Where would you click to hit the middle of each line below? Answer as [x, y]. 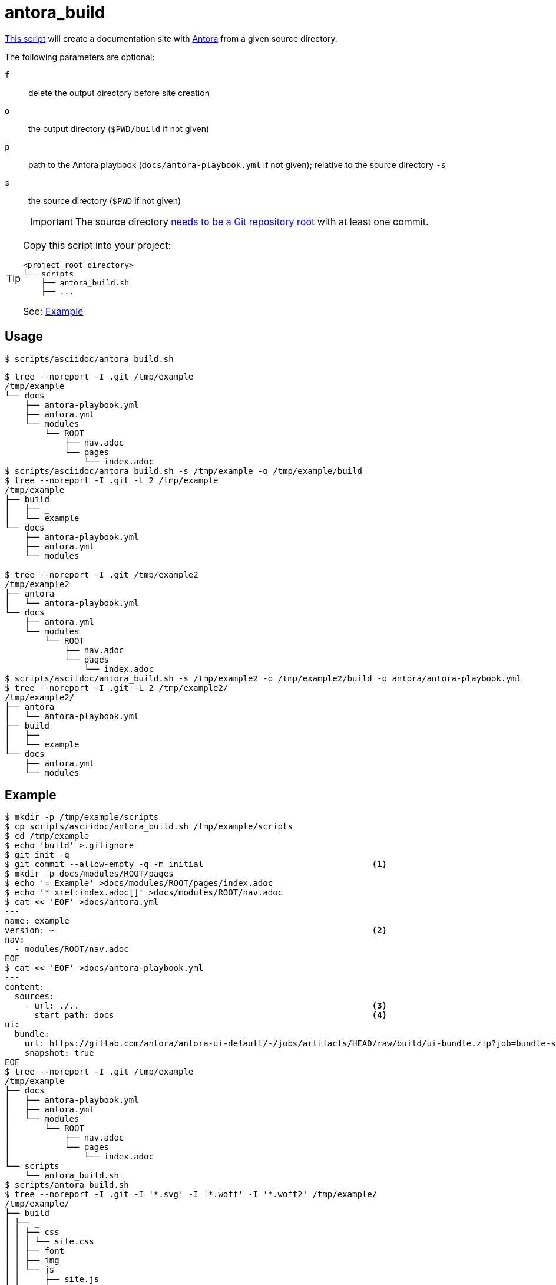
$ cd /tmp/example [47, 836]
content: [25, 987]
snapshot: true [59, 1053]
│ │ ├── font [35, 1251]
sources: [34, 996]
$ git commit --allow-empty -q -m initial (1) [196, 864]
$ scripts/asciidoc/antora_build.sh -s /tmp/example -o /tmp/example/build [183, 471]
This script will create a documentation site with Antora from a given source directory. [171, 38]
